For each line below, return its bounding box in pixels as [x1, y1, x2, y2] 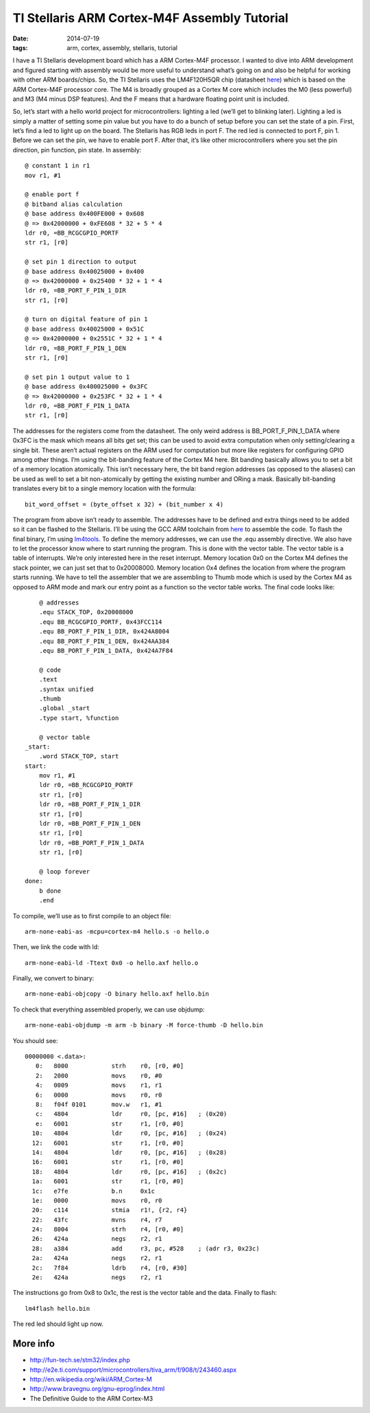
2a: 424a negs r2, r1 [32, 1254, 162, 1262]
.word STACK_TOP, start [38, 752, 119, 760]
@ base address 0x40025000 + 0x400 [25, 268, 145, 275]
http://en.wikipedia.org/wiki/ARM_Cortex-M [29, 1375, 152, 1383]
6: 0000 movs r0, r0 [35, 1091, 162, 1099]
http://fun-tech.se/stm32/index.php [29, 1356, 130, 1364]
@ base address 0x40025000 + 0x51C [25, 325, 145, 333]
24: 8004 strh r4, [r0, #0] [32, 1226, 184, 1233]
